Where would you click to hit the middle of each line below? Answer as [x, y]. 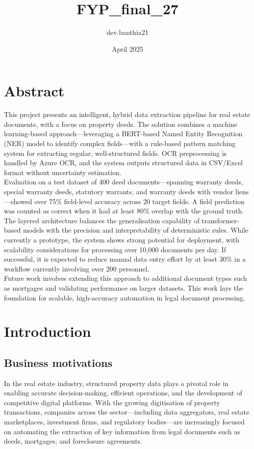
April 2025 [127, 48]
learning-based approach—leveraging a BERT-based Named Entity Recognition [123, 134]
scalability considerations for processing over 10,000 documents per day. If [115, 249]
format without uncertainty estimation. [63, 172]
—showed [18, 201]
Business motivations [58, 362]
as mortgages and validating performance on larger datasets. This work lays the [124, 287]
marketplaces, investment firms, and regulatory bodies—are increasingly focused [124, 422]
